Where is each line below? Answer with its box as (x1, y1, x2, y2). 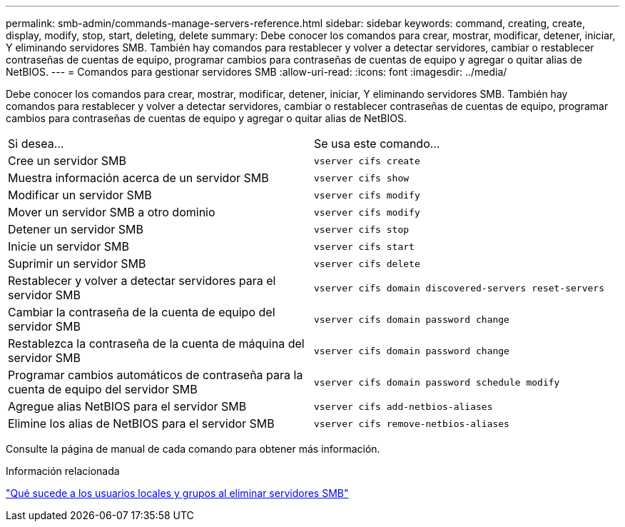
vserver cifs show (314, 172, 410, 184)
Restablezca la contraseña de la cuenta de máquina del (8, 336, 305, 351)
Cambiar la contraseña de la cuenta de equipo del (8, 305, 275, 319)
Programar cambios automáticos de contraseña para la (8, 368, 303, 382)
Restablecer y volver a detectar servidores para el (8, 273, 276, 288)
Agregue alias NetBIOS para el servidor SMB (8, 399, 247, 413)
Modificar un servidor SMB (8, 188, 152, 202)
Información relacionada (6, 465, 120, 477)
